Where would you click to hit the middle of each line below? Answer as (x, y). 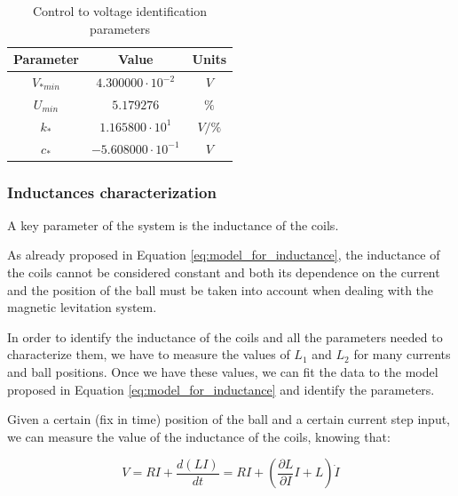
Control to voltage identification (120, 11)
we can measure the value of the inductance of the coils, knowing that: (199, 436)
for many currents (402, 354)
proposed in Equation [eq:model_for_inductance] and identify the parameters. (221, 389)
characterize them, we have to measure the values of (149, 354)
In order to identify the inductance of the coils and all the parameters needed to (225, 336)
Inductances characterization (112, 192)
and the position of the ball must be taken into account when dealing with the (221, 289)
